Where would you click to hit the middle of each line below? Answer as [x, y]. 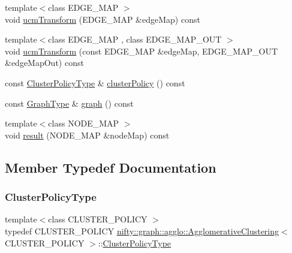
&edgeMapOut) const [44, 63]
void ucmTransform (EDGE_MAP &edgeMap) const [103, 19]
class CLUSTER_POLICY [98, 219]
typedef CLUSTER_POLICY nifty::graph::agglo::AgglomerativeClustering [142, 231]
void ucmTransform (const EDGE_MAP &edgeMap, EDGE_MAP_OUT [142, 51]
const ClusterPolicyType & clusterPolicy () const [95, 82]
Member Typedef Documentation [111, 167]
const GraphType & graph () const [69, 103]
